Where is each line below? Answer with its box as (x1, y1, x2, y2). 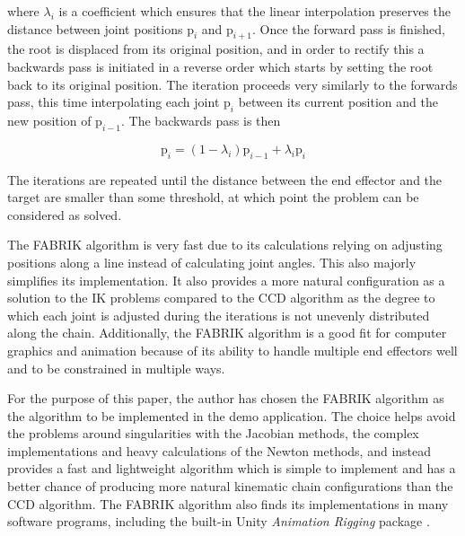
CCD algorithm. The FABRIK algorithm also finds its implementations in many (7, 494, 449, 513)
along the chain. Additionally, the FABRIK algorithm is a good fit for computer (7, 323, 447, 342)
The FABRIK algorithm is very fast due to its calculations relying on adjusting (7, 235, 443, 254)
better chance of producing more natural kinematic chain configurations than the (7, 477, 453, 496)
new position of (7, 110, 92, 129)
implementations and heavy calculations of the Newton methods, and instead (7, 441, 432, 460)
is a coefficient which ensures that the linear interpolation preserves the (58, 2, 451, 20)
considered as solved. (7, 205, 122, 224)
